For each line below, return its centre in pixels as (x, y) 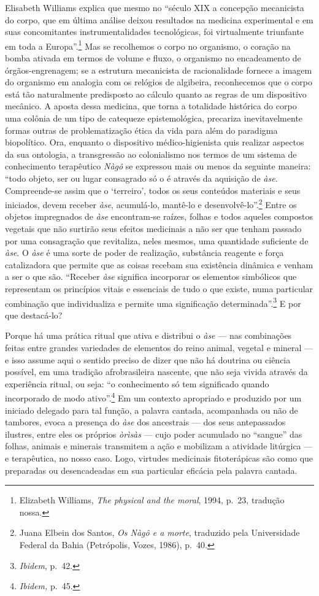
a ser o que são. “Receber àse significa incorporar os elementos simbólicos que (151, 277)
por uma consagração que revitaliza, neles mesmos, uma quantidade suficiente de (157, 240)
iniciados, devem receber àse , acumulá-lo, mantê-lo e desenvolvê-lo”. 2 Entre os (151, 203)
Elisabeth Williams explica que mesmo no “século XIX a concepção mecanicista (155, 7)
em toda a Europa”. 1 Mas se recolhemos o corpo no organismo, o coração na (148, 45)
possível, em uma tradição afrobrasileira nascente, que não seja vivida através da (156, 372)
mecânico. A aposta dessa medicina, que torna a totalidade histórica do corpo (151, 106)
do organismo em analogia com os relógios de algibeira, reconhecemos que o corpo (159, 82)
